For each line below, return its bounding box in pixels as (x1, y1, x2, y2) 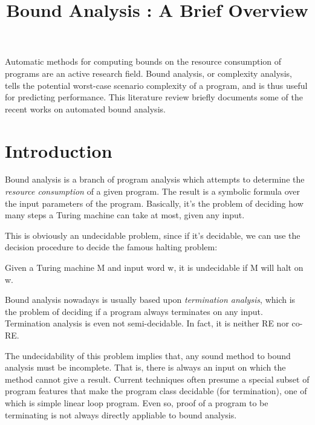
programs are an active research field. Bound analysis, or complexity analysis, (5, 67, 292, 79)
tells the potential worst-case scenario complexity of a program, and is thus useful (5, 79, 308, 91)
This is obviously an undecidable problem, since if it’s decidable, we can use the (5, 229, 300, 241)
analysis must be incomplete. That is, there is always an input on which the (5, 361, 286, 374)
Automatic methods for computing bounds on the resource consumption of (5, 55, 282, 68)
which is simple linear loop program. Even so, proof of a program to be (5, 396, 268, 409)
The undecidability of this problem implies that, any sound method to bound (5, 349, 291, 362)
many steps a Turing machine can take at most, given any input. (5, 209, 245, 221)
